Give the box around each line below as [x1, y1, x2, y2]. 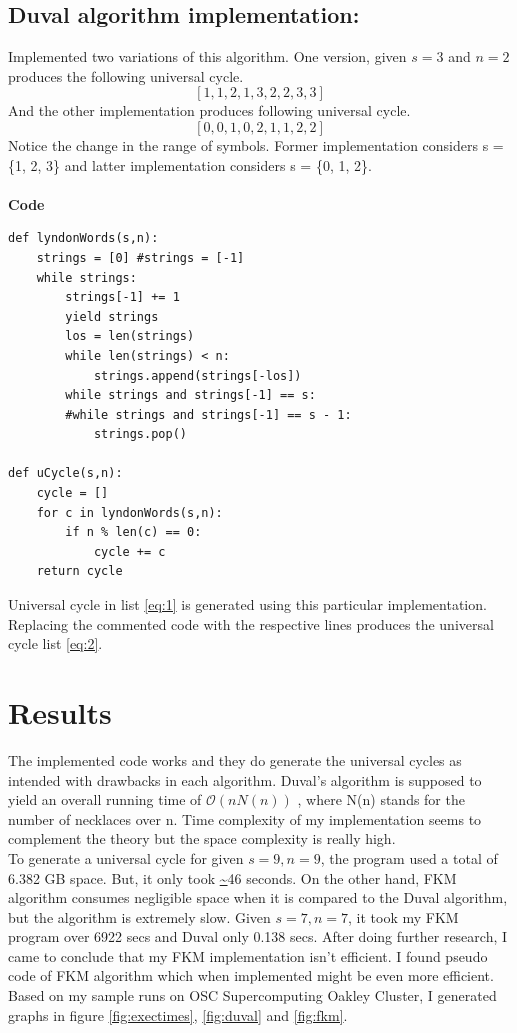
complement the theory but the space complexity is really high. [8, 828, 396, 849]
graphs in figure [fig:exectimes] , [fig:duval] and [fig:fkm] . [8, 1004, 348, 1025]
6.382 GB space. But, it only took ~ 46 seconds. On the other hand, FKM [8, 867, 457, 888]
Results [8, 692, 112, 733]
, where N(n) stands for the [297, 789, 465, 810]
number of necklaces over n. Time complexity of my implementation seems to [8, 808, 482, 829]
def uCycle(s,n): [8, 466, 123, 481]
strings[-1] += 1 [65, 290, 180, 305]
